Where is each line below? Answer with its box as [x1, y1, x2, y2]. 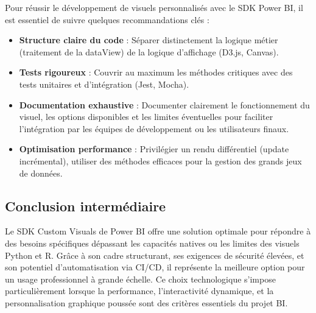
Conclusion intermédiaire [5, 196, 166, 215]
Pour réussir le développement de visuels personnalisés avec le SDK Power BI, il [5, 1, 303, 13]
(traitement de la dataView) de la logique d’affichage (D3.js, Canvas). [19, 45, 279, 58]
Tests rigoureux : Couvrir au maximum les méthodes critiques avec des [19, 66, 293, 79]
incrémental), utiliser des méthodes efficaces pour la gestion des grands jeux [19, 154, 302, 167]
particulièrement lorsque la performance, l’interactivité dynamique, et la [5, 284, 274, 297]
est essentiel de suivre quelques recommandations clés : [5, 13, 209, 26]
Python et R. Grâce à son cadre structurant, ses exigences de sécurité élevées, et [5, 248, 304, 261]
